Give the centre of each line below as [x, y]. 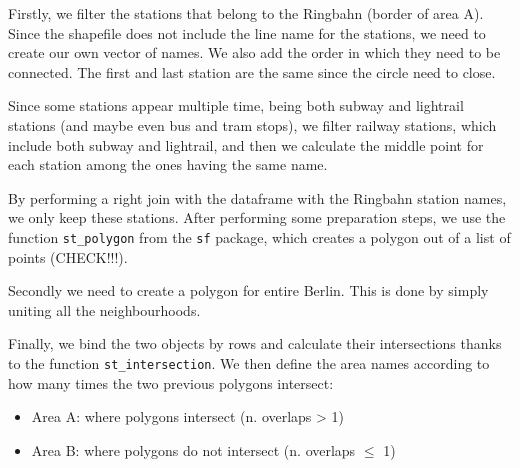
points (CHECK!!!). [68, 256]
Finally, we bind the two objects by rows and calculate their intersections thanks [255, 343]
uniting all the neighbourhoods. [104, 309]
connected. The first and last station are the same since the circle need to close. [252, 71]
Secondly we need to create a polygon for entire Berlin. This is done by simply [248, 290]
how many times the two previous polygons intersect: [171, 382]
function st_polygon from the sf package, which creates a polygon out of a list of [259, 236]
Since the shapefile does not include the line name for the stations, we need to [247, 32]
